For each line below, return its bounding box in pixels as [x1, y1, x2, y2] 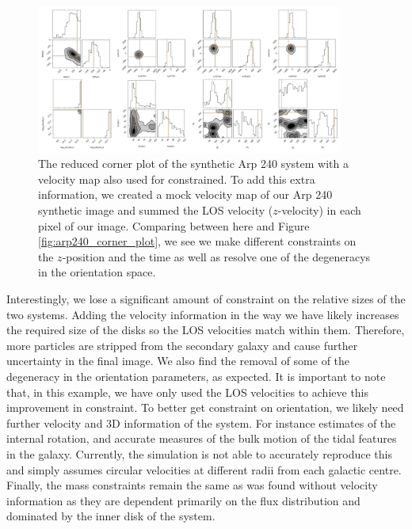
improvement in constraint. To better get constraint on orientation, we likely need [6, 399, 404, 416]
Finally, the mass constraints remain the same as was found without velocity [6, 477, 378, 493]
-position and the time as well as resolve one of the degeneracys [62, 248, 371, 264]
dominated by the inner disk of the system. [6, 508, 216, 524]
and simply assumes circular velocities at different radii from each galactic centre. [6, 461, 402, 478]
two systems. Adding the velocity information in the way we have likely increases [6, 306, 399, 322]
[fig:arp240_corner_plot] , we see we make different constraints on [38, 233, 357, 249]
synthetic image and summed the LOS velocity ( [38, 202, 273, 219]
